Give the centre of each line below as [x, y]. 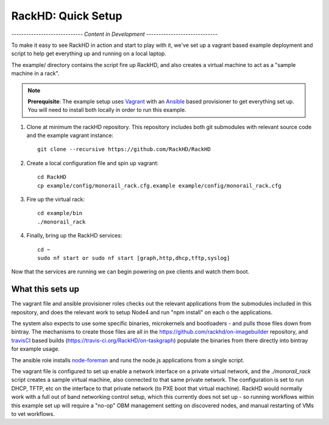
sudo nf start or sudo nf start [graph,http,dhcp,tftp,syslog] [134, 258]
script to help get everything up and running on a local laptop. [89, 54]
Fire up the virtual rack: [56, 199]
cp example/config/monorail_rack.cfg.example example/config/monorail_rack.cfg [159, 185]
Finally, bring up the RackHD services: [74, 236]
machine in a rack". [35, 74]
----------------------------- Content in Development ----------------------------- [115, 34]
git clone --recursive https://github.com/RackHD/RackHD [124, 149]
